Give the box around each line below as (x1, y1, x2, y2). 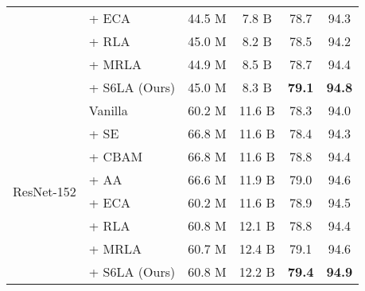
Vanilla (88, 101, 128, 119)
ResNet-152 (13, 181, 76, 200)
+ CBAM (88, 147, 143, 165)
